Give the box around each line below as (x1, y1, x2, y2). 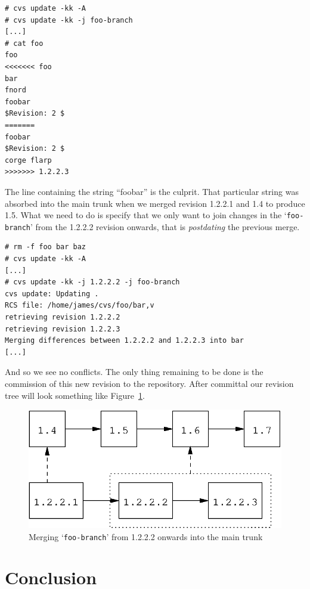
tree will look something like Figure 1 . (5, 389, 145, 401)
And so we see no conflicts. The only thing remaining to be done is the (5, 365, 263, 378)
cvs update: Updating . (5, 289, 99, 298)
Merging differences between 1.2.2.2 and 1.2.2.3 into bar (5, 336, 244, 345)
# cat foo (5, 39, 44, 48)
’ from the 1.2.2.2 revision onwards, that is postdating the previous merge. (30, 220, 300, 232)
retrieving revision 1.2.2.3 (5, 324, 120, 333)
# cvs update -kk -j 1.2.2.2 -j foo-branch (5, 278, 180, 287)
